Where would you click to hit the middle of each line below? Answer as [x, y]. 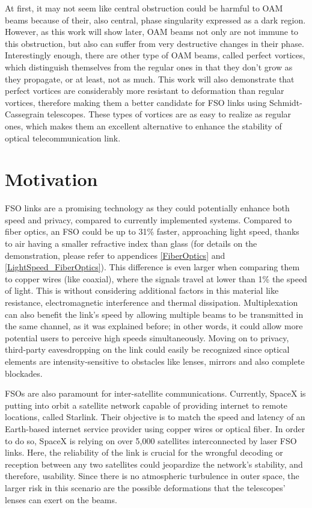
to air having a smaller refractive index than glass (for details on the [131, 243]
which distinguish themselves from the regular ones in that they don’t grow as [149, 67]
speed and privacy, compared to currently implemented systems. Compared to [148, 219]
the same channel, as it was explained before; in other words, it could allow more [154, 326]
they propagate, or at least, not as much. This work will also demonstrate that [150, 79]
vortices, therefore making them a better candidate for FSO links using [136, 102]
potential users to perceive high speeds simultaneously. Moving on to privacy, [147, 337]
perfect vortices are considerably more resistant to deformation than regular [145, 91]
